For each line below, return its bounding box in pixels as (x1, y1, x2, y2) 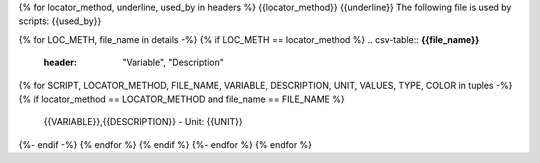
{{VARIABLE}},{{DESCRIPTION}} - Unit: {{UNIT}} (43, 116, 244, 128)
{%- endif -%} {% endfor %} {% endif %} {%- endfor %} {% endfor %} (18, 138, 313, 150)
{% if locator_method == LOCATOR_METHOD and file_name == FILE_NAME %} (18, 93, 345, 105)
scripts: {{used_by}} (18, 15, 102, 27)
